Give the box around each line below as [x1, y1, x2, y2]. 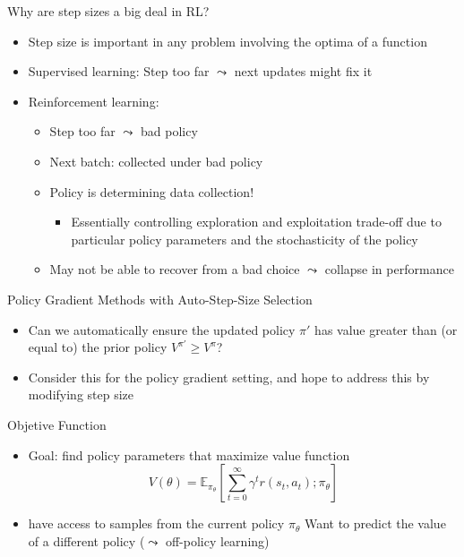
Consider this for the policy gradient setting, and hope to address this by [28, 367, 430, 386]
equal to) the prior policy [28, 338, 168, 356]
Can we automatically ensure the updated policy [28, 320, 296, 338]
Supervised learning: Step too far [28, 62, 210, 81]
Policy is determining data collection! [49, 182, 254, 201]
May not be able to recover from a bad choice [49, 260, 300, 278]
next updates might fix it [234, 62, 373, 81]
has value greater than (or [314, 320, 458, 338]
